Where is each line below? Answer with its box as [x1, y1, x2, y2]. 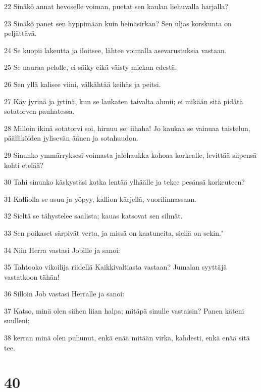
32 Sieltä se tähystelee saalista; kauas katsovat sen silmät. [4, 210, 183, 221]
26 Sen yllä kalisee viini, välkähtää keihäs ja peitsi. [4, 78, 161, 89]
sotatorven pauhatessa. [4, 106, 75, 116]
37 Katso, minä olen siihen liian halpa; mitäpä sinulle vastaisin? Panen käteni [4, 305, 244, 316]
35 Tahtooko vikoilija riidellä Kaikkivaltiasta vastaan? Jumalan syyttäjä [4, 262, 227, 272]
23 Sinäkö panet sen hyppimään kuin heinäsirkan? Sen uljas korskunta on [4, 18, 232, 28]
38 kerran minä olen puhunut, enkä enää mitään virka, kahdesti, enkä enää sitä [4, 332, 250, 343]
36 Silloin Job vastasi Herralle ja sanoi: [4, 288, 125, 299]
